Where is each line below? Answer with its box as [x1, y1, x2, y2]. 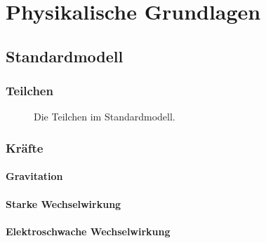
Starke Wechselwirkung [6, 196, 121, 211]
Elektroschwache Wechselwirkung [6, 223, 171, 238]
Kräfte [6, 139, 44, 156]
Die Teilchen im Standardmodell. [34, 109, 175, 124]
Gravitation [6, 169, 63, 183]
